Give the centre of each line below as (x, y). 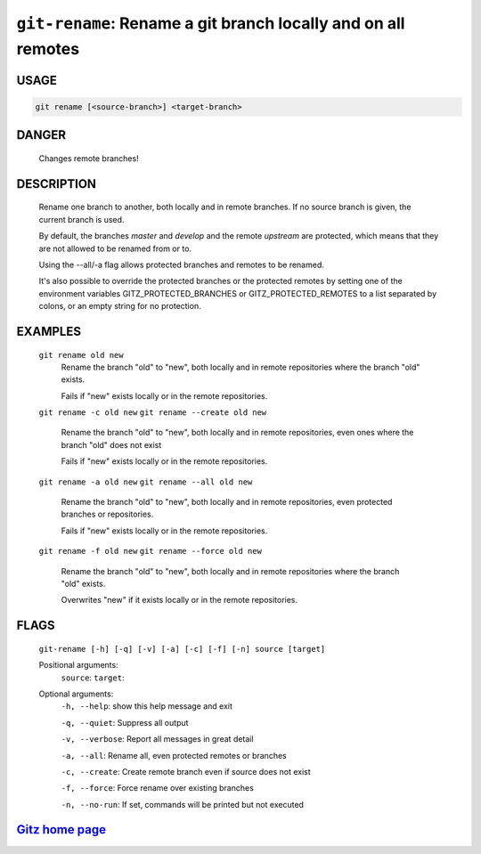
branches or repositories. (107, 514)
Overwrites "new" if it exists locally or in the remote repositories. (179, 600)
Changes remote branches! (89, 158)
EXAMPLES (49, 331)
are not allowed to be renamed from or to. (115, 248)
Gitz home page (61, 830)
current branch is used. (82, 219)
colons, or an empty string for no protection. (120, 306)
